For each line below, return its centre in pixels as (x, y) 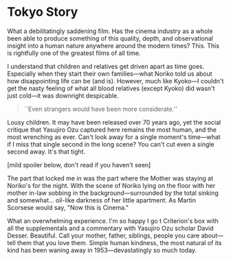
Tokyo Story (43, 12)
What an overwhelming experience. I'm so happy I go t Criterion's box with (113, 220)
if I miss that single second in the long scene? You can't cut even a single (111, 144)
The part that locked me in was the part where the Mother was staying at (110, 178)
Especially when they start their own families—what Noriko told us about (110, 74)
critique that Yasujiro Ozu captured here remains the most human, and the (112, 129)
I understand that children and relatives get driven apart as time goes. (106, 66)
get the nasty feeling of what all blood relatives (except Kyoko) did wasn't (111, 88)
